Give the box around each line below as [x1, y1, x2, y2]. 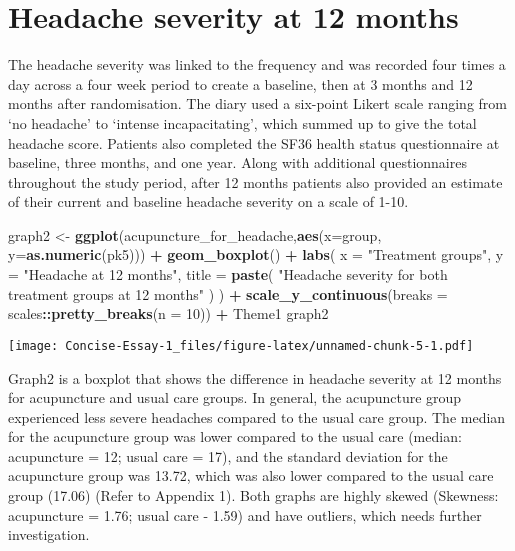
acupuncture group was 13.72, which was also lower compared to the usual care [8, 465, 494, 486]
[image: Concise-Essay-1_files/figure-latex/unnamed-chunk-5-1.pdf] [8, 338, 474, 353]
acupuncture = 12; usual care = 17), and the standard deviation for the [8, 445, 448, 466]
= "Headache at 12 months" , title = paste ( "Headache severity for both [8, 264, 448, 285]
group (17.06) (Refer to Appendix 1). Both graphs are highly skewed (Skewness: [8, 485, 499, 506]
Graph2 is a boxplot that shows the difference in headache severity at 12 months [8, 367, 502, 388]
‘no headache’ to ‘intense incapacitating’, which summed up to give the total [8, 112, 477, 133]
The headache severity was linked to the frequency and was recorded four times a [8, 54, 506, 75]
